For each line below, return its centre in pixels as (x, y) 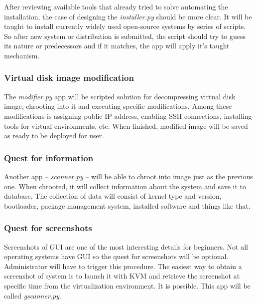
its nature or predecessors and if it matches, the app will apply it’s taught (117, 46)
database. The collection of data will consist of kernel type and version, (113, 196)
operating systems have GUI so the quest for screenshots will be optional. (116, 256)
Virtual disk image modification (69, 78)
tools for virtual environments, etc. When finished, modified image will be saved (126, 126)
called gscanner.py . (33, 295)
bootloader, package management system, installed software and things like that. (127, 205)
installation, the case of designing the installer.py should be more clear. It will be (128, 16)
